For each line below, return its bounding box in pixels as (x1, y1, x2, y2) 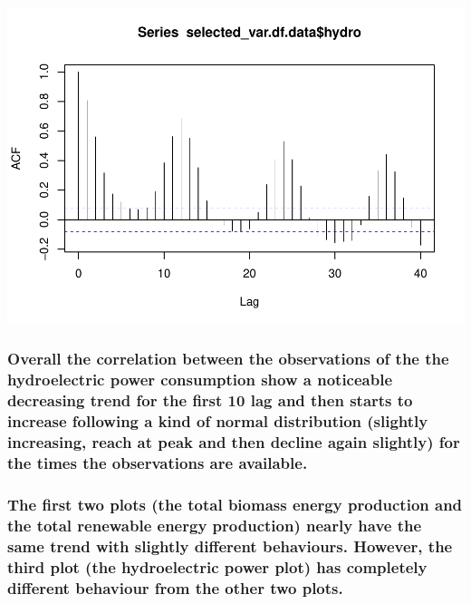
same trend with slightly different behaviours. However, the (7, 534, 453, 557)
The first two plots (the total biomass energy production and (7, 492, 463, 515)
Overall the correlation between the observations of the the (7, 347, 449, 370)
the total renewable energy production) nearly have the (7, 513, 422, 536)
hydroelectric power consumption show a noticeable (7, 368, 393, 391)
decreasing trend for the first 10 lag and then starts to (7, 389, 413, 412)
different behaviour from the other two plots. (7, 576, 343, 599)
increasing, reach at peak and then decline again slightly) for (7, 431, 460, 453)
